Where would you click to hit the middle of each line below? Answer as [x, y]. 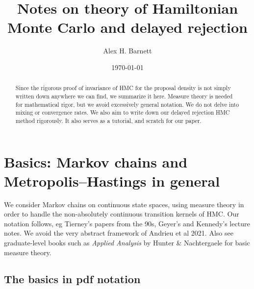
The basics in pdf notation [72, 278]
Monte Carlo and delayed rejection [127, 27]
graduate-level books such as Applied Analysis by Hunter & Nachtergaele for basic [127, 243]
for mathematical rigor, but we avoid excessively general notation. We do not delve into [127, 104]
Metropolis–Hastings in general [112, 181]
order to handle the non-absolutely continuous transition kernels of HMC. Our [122, 214]
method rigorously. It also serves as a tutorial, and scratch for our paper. [108, 120]
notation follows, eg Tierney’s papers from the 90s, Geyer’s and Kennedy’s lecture [127, 223]
